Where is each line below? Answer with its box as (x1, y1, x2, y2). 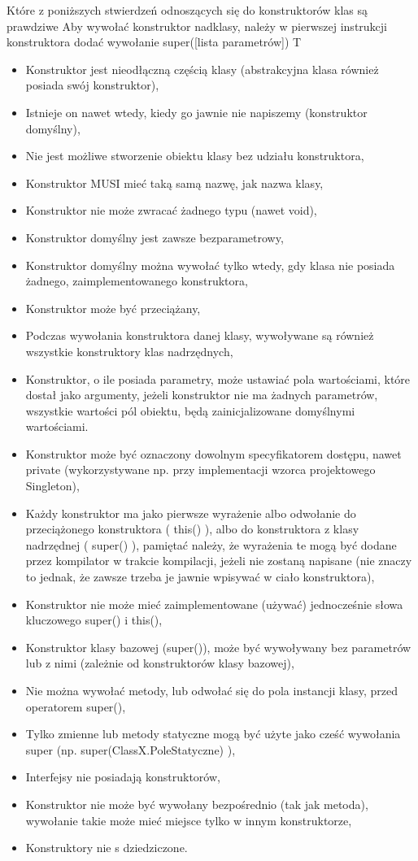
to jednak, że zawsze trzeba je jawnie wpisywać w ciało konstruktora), (25, 568, 375, 585)
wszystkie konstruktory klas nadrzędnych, (25, 342, 233, 359)
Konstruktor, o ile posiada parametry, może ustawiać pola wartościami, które (25, 370, 411, 387)
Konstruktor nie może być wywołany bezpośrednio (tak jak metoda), (25, 795, 368, 812)
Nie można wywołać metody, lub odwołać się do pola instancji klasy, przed (25, 682, 398, 698)
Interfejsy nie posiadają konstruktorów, (25, 768, 220, 785)
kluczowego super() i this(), (25, 611, 163, 628)
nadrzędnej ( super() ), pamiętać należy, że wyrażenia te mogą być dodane (25, 536, 397, 553)
